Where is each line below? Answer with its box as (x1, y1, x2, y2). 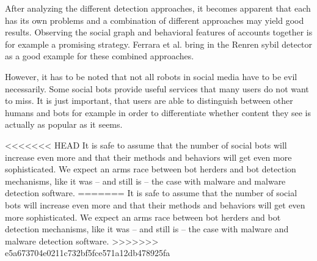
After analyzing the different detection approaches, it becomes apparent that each (5, 2, 311, 14)
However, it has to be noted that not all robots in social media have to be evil (5, 70, 297, 83)
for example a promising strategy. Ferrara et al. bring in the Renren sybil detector (5, 37, 313, 50)
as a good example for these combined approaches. (5, 50, 194, 62)
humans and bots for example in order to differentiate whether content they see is (5, 106, 311, 119)
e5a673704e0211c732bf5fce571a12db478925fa (5, 246, 170, 259)
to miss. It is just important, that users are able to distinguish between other (5, 94, 293, 107)
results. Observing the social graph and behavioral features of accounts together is (5, 26, 313, 39)
